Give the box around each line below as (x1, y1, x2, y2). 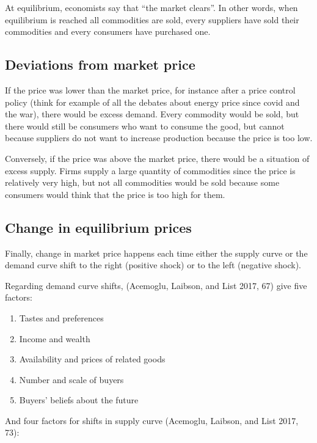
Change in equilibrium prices (5, 218, 192, 236)
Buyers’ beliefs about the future (19, 394, 139, 406)
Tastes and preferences (19, 311, 104, 324)
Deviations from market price (5, 55, 195, 74)
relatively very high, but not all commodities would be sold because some (5, 176, 280, 189)
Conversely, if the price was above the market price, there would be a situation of (5, 152, 310, 164)
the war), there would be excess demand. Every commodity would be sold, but (5, 108, 299, 120)
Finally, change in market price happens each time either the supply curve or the (5, 246, 308, 259)
